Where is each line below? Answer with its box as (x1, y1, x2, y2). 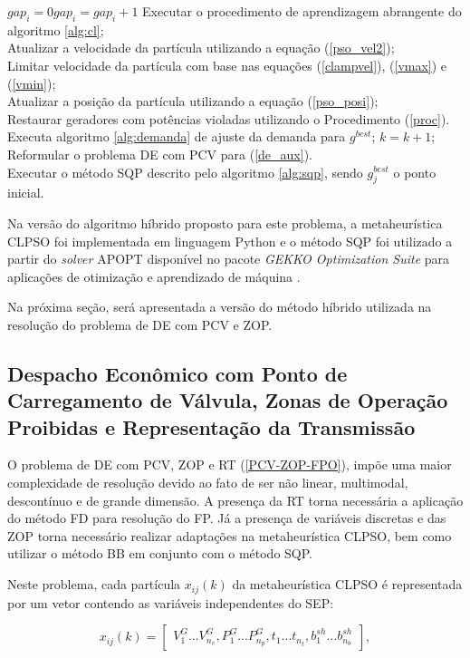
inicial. (7, 183, 44, 202)
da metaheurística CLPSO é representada (232, 575, 463, 594)
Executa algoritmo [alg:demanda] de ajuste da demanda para (7, 127, 346, 146)
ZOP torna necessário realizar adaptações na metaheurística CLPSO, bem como (7, 526, 452, 545)
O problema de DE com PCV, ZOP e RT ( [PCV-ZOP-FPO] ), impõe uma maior (7, 455, 452, 474)
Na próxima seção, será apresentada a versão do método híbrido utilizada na (7, 297, 432, 316)
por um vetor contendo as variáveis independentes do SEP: (7, 593, 334, 612)
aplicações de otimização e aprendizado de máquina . (7, 266, 301, 285)
